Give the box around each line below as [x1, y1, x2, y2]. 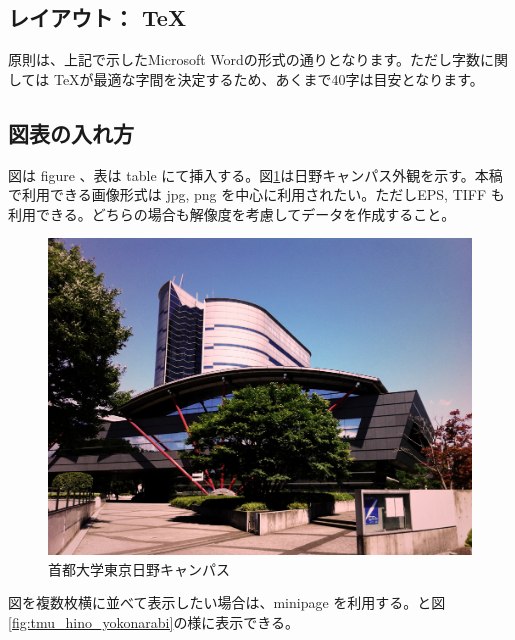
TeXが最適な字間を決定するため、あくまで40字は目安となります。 [53, 68, 484, 89]
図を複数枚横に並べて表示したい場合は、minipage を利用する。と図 [8, 592, 446, 613]
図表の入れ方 [8, 117, 134, 148]
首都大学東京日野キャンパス [48, 558, 230, 579]
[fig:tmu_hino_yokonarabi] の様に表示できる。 [8, 611, 300, 632]
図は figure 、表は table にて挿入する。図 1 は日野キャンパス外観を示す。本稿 [8, 164, 503, 185]
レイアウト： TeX [8, 2, 187, 33]
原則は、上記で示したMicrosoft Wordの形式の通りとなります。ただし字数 [8, 49, 481, 70]
